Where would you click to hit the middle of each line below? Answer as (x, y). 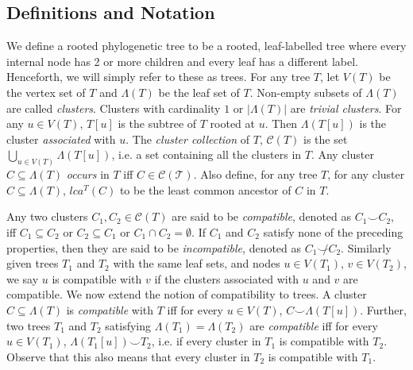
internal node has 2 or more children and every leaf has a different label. (182, 61)
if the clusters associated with (226, 278)
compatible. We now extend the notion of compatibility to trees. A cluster (187, 294)
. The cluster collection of (188, 139)
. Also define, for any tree (255, 174)
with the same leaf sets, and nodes (197, 263)
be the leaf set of (199, 92)
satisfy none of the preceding (333, 232)
